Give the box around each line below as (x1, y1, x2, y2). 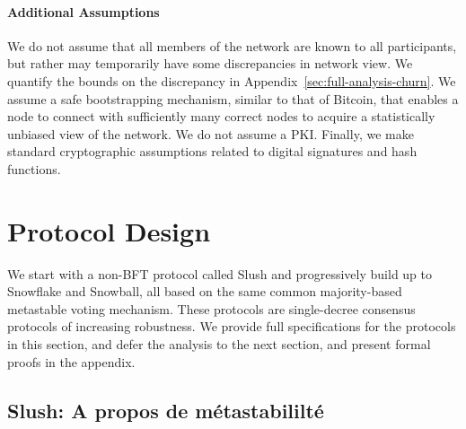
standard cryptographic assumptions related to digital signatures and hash (7, 142, 418, 161)
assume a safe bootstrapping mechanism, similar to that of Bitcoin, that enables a (7, 89, 459, 108)
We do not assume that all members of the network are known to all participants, (7, 36, 457, 55)
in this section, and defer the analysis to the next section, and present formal (7, 335, 431, 354)
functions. (7, 159, 61, 178)
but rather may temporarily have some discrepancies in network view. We (7, 54, 413, 73)
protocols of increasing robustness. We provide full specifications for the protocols (7, 317, 456, 336)
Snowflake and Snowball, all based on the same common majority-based (7, 282, 402, 301)
